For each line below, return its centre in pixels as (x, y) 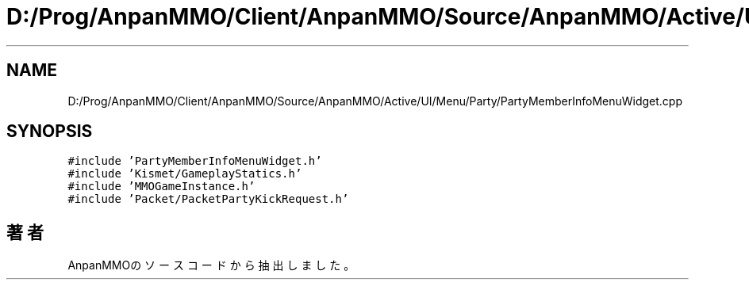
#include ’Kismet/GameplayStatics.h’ (185, 174)
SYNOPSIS (50, 132)
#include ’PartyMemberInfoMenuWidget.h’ (195, 161)
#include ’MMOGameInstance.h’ (161, 187)
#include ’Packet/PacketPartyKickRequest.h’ (208, 199)
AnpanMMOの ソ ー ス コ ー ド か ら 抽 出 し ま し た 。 (211, 265)
